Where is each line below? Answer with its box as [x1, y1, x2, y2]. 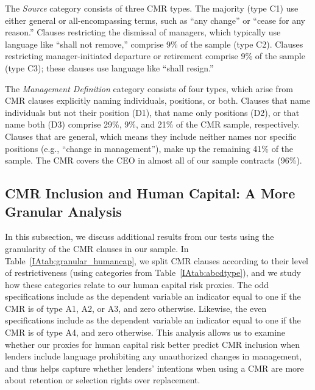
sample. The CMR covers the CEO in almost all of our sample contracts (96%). [5, 154, 302, 167]
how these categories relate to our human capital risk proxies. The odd [5, 278, 269, 291]
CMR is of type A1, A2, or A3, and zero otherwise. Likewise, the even [5, 302, 267, 314]
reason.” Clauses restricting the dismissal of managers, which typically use [5, 26, 281, 38]
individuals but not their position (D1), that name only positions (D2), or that [5, 106, 300, 118]
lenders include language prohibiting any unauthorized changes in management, [5, 350, 302, 363]
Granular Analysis [5, 201, 122, 220]
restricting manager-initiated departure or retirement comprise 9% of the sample [5, 49, 305, 62]
